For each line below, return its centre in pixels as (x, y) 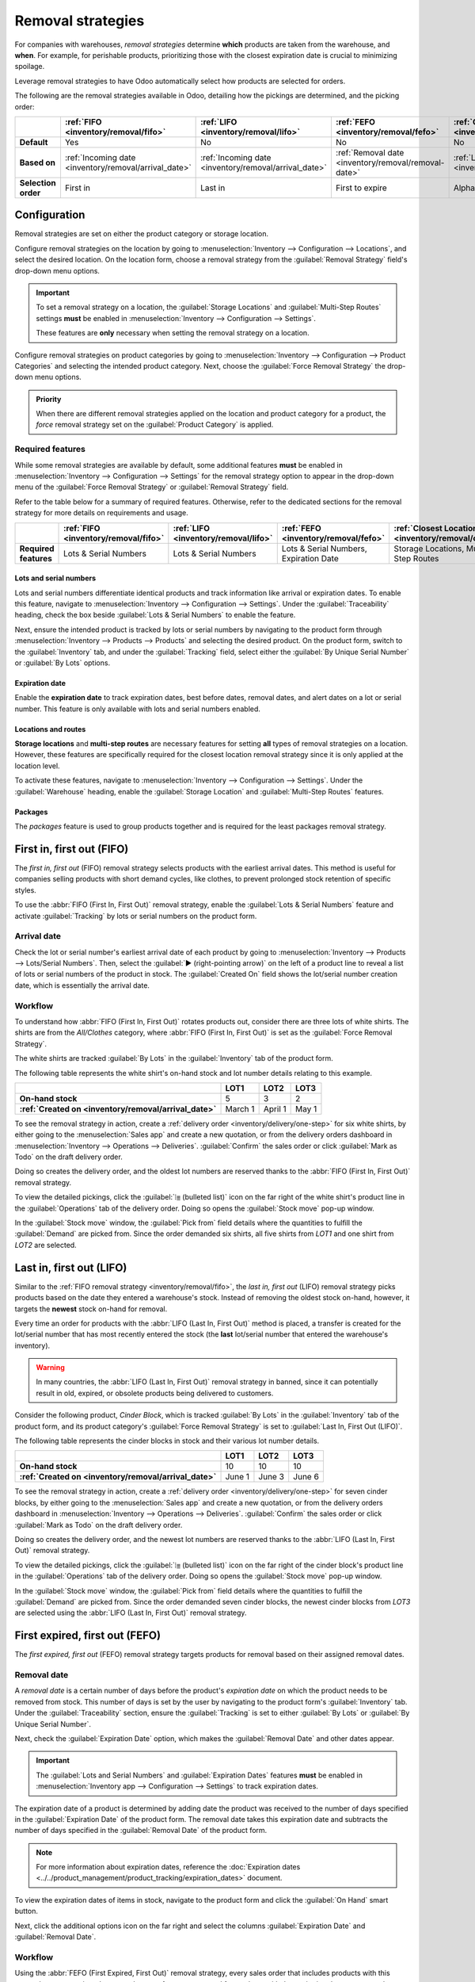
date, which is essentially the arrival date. (82, 985)
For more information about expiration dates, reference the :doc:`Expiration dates (168, 1867)
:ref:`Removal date (370, 152)
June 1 (237, 1477)
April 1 (275, 1108)
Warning (50, 1368)
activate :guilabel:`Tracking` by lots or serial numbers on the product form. (136, 916)
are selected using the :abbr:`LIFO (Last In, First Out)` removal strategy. (131, 1613)
